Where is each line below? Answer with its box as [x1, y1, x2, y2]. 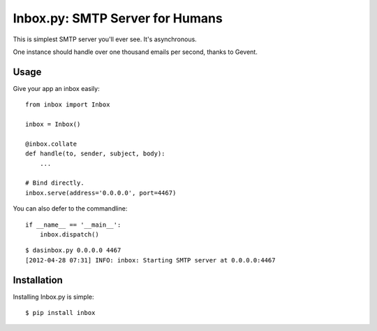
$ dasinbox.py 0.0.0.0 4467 [25, 246, 121, 255]
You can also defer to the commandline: [13, 204, 128, 213]
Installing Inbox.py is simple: [13, 293, 94, 301]
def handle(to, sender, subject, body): [25, 150, 165, 157]
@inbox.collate [25, 140, 77, 148]
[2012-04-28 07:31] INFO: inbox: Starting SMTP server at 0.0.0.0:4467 [25, 256, 276, 264]
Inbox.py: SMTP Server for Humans [13, 10, 223, 26]
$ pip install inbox [25, 309, 96, 316]
